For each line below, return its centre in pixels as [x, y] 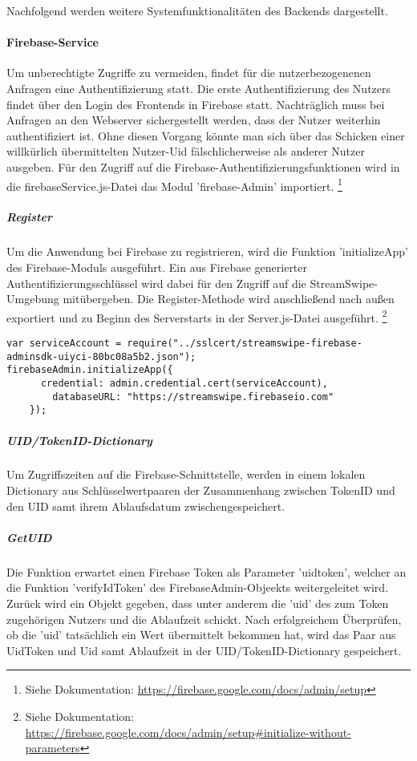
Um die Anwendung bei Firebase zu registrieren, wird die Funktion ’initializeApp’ [207, 251]
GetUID [29, 537]
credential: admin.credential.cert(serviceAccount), [184, 383]
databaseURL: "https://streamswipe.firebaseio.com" [193, 397]
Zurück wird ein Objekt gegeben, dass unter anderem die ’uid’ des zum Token [198, 603]
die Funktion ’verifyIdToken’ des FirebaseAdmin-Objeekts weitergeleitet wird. [198, 587]
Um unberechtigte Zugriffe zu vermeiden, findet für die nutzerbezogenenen [189, 73]
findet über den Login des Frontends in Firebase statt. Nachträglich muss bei [196, 104]
